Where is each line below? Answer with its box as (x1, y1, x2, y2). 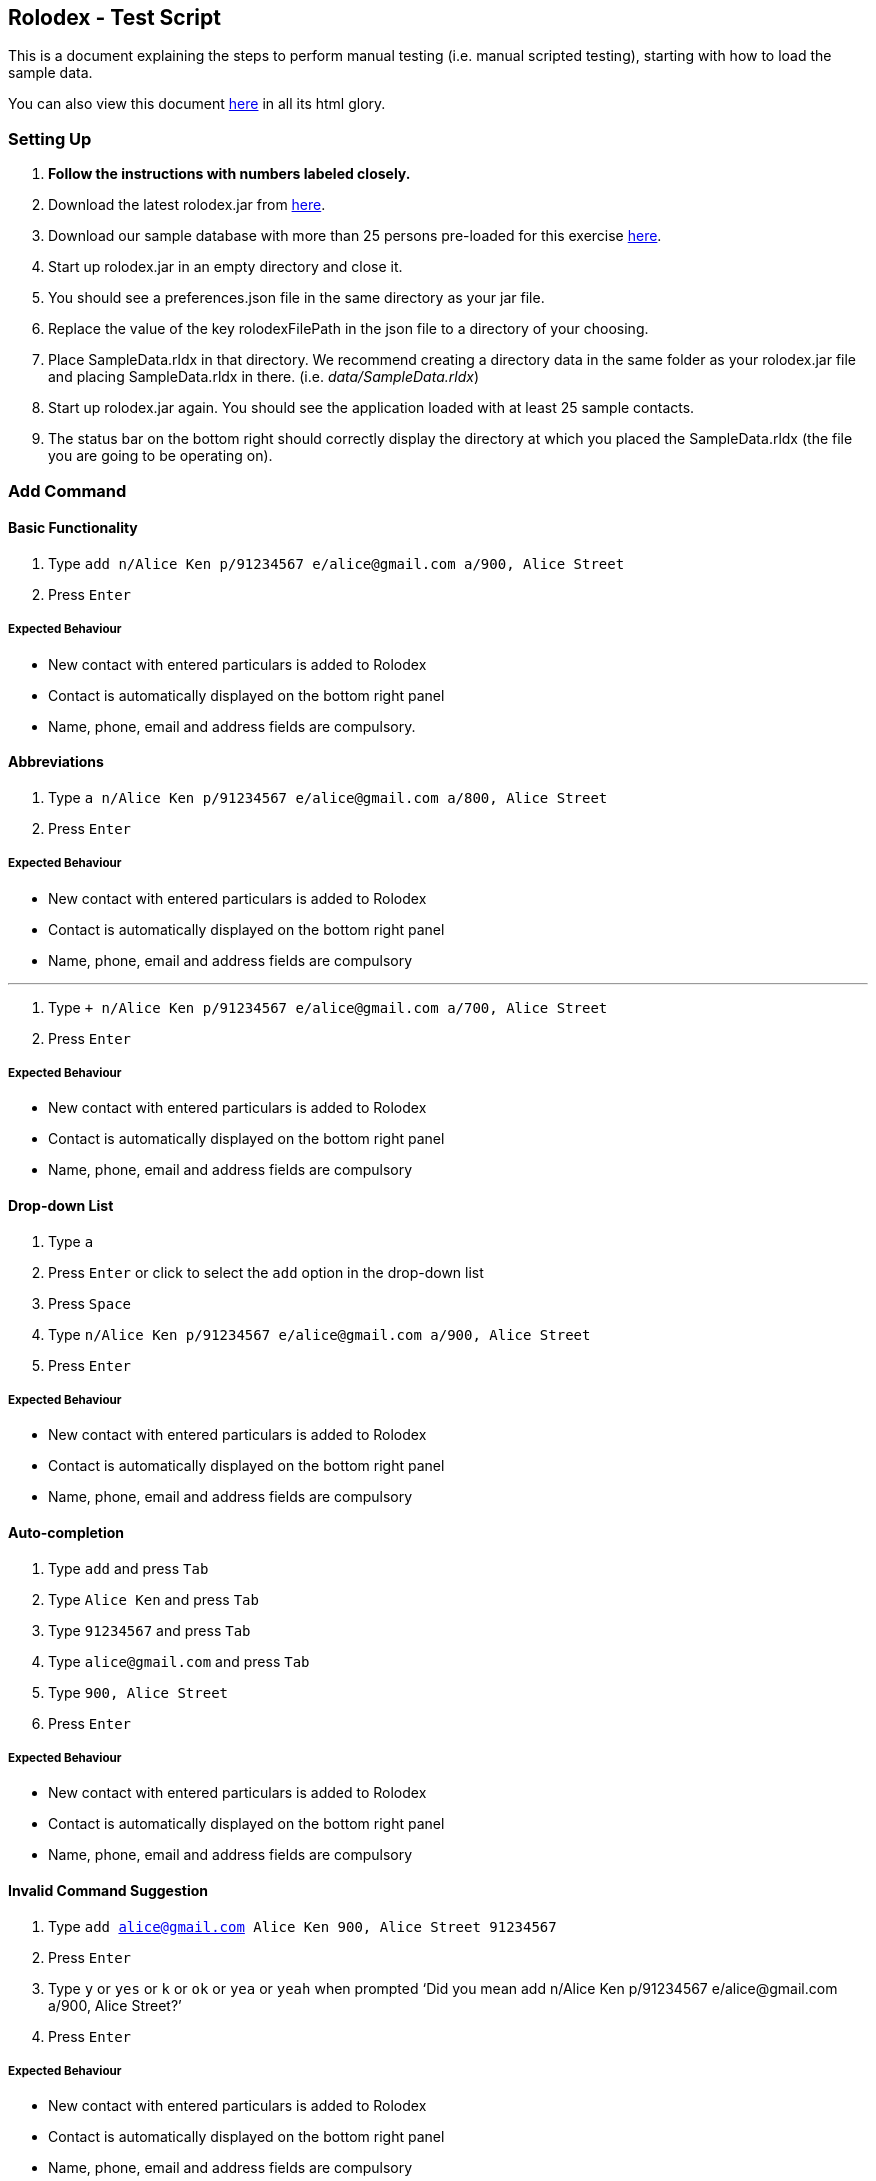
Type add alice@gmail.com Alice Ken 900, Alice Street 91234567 (48, 1917, 557, 1935)
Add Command (8, 480, 127, 501)
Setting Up (8, 128, 92, 149)
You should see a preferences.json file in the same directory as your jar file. (48, 289, 545, 307)
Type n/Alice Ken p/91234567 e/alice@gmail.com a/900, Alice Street (48, 1325, 591, 1343)
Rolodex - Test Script (8, 5, 221, 30)
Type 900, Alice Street (48, 1683, 228, 1701)
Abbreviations (8, 753, 104, 771)
